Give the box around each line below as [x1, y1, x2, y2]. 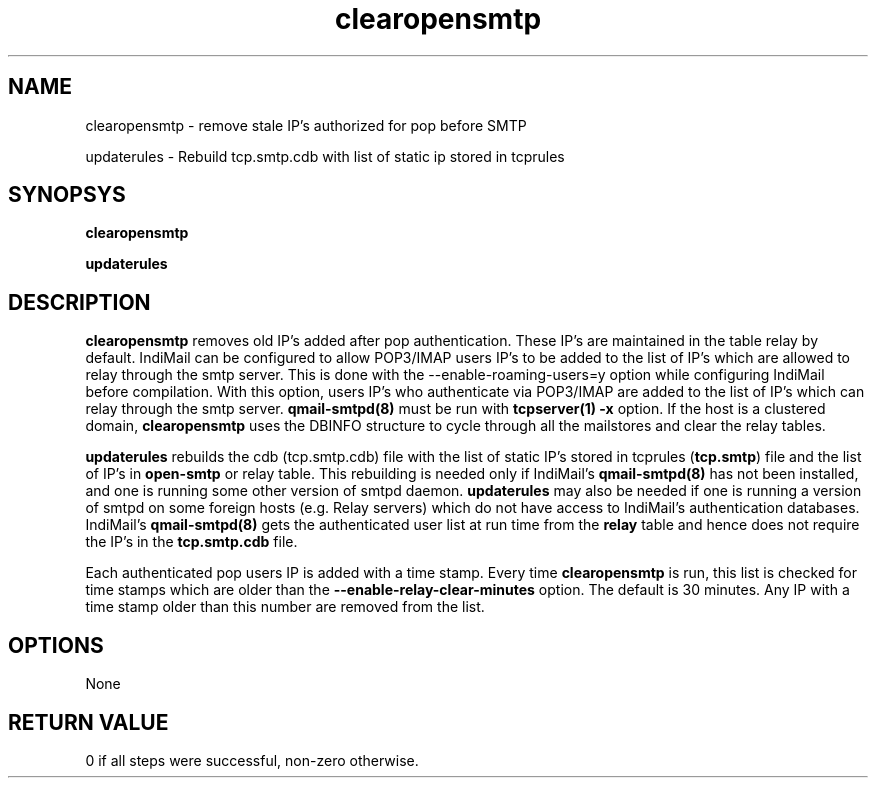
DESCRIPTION [8, 289, 151, 315]
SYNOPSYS [8, 182, 126, 208]
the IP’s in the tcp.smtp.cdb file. [85, 533, 298, 551]
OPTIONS [8, 632, 104, 658]
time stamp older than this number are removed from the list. [85, 598, 485, 616]
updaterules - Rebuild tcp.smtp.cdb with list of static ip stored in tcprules [85, 147, 565, 165]
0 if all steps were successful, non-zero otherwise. [85, 751, 419, 769]
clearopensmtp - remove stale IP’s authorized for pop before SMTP [85, 116, 527, 134]
